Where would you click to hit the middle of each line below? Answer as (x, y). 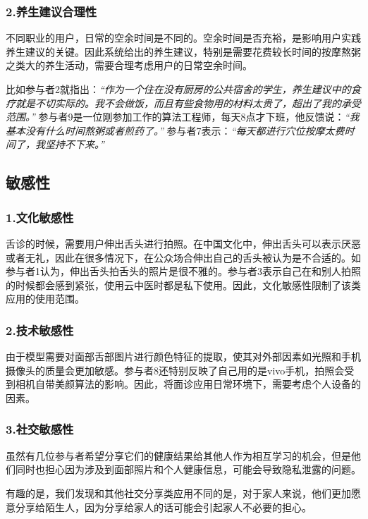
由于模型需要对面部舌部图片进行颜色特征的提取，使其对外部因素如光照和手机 (183, 356)
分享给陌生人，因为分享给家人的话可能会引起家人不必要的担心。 (163, 507)
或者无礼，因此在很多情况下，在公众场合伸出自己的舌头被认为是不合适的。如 (183, 257)
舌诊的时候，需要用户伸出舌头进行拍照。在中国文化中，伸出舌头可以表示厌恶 (183, 243)
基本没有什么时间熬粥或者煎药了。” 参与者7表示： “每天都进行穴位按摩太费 (175, 130)
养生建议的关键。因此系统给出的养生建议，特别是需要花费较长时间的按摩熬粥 (183, 51)
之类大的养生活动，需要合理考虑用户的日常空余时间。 (129, 65)
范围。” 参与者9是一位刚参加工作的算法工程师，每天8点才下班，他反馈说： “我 (183, 117)
